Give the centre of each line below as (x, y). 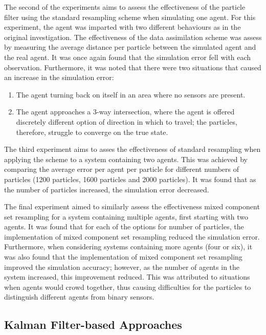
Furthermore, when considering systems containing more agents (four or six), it (128, 247)
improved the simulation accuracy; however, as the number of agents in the (122, 267)
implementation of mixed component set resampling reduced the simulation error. (132, 236)
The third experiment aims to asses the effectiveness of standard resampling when (132, 149)
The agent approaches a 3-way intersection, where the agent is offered (125, 112)
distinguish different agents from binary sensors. (79, 297)
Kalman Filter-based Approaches (93, 324)
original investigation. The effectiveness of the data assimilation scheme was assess (133, 37)
